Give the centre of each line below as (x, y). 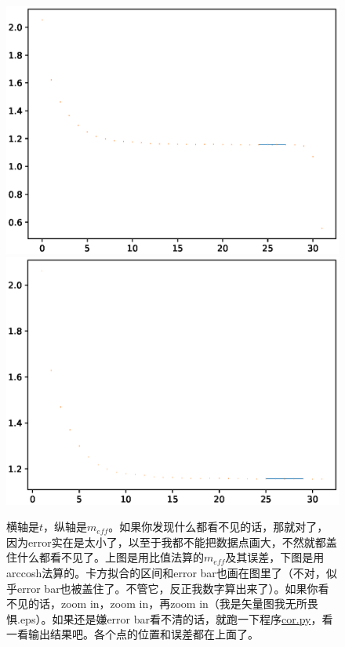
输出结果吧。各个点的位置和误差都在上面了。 (143, 634)
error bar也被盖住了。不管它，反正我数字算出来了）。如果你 (167, 588)
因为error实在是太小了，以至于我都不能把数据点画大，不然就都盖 (172, 542)
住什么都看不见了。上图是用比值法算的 (105, 557)
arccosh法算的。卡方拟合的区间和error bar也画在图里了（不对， (166, 572)
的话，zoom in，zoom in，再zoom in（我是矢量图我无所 (167, 603)
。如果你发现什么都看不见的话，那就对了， (218, 527)
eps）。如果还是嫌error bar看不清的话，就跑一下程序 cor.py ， (171, 618)
